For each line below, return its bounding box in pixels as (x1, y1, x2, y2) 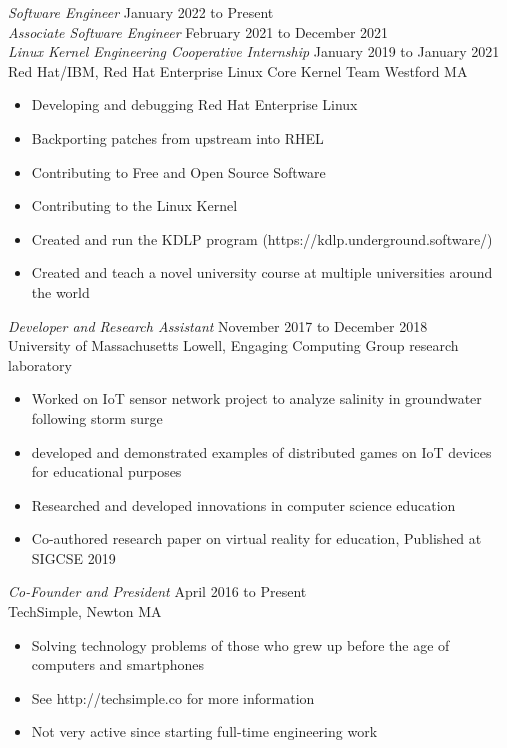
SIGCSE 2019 (31, 547, 116, 568)
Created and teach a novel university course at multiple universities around (31, 262, 493, 283)
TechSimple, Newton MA (8, 601, 162, 622)
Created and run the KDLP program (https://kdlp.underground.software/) (31, 228, 493, 249)
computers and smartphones (31, 654, 204, 675)
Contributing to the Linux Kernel (31, 195, 238, 216)
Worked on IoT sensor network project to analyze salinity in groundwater (31, 388, 482, 409)
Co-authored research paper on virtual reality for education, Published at (31, 528, 482, 549)
